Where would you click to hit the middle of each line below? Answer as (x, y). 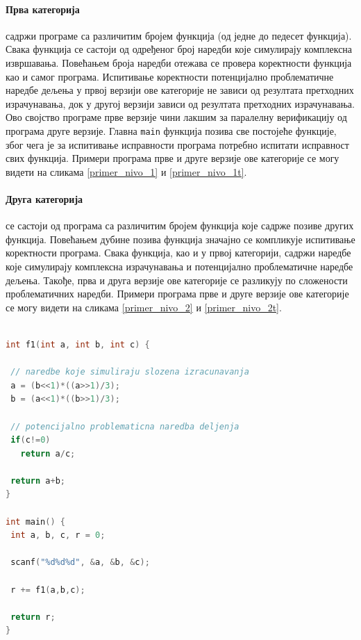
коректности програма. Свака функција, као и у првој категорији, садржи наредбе (178, 253)
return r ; (33, 617)
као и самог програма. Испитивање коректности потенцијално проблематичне (170, 76)
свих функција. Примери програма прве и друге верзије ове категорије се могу (173, 158)
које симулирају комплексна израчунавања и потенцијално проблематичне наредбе (179, 266)
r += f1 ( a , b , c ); (48, 590)
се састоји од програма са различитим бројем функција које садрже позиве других (180, 225)
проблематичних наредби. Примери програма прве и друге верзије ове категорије (177, 294)
